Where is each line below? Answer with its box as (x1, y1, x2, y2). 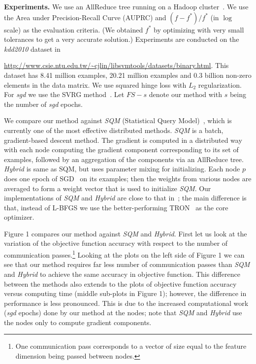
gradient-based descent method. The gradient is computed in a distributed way (4, 134, 242, 145)
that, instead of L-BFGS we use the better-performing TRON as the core (4, 202, 228, 212)
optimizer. (4, 212, 34, 222)
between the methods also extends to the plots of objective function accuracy (4, 278, 237, 289)
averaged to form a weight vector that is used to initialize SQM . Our (4, 183, 211, 193)
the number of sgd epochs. (4, 99, 83, 109)
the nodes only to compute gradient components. (4, 317, 152, 327)
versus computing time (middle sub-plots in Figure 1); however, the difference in (4, 288, 247, 298)
